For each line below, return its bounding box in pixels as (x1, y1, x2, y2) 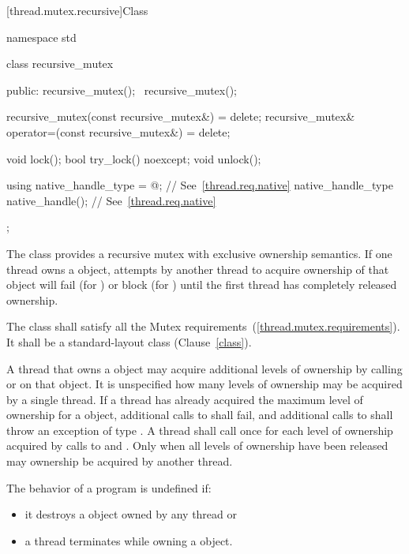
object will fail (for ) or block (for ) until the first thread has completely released (6, 276, 397, 293)
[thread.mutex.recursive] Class (6, 2, 148, 18)
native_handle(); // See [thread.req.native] (6, 192, 216, 208)
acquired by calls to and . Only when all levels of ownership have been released (6, 437, 388, 454)
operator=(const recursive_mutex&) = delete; (6, 123, 231, 140)
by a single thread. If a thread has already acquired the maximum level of (6, 391, 363, 407)
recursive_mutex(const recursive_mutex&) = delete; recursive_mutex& (6, 108, 355, 125)
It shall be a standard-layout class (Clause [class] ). (6, 333, 252, 350)
